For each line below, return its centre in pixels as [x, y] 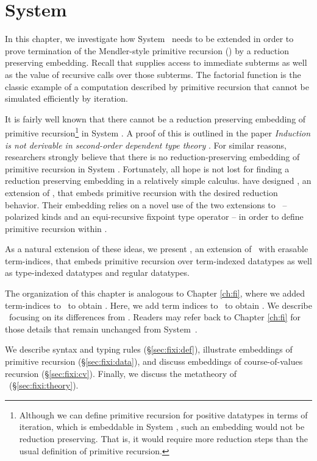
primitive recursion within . [56, 228]
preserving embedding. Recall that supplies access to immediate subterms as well [156, 62]
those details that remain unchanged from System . [101, 329]
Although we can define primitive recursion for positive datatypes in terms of [163, 414]
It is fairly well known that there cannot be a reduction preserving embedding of [155, 118]
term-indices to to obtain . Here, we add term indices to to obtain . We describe [158, 305]
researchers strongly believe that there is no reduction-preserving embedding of [152, 157]
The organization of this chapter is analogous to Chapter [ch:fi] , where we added [155, 293]
